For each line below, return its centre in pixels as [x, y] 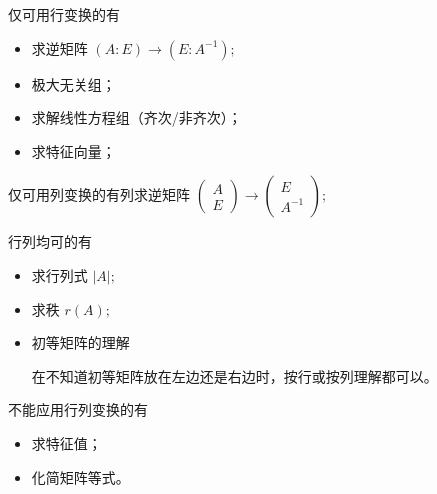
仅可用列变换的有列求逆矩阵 [99, 194]
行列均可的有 [50, 241]
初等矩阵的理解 [80, 342]
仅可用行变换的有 [64, 14]
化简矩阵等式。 [80, 476]
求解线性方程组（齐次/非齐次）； [136, 117]
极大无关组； [73, 83]
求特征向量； [73, 150]
